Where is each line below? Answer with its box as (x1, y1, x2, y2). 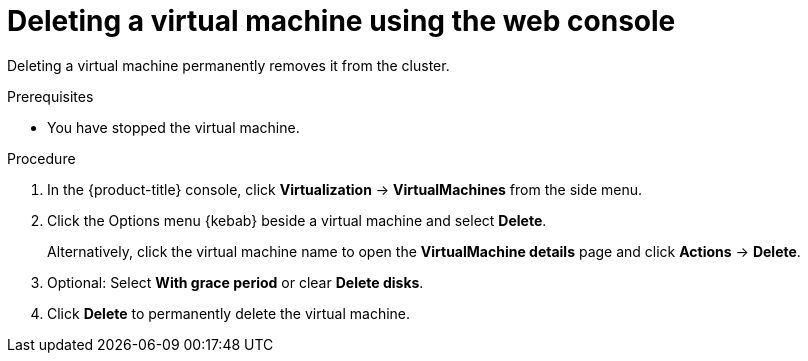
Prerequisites (7, 87, 94, 105)
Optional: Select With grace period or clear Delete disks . (47, 273, 424, 291)
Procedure (7, 149, 76, 167)
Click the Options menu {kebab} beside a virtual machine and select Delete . (47, 211, 547, 229)
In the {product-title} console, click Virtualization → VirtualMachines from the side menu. (47, 180, 643, 198)
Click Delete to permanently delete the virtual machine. (47, 304, 411, 322)
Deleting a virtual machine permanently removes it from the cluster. (7, 56, 450, 74)
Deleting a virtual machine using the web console (7, 4, 676, 38)
